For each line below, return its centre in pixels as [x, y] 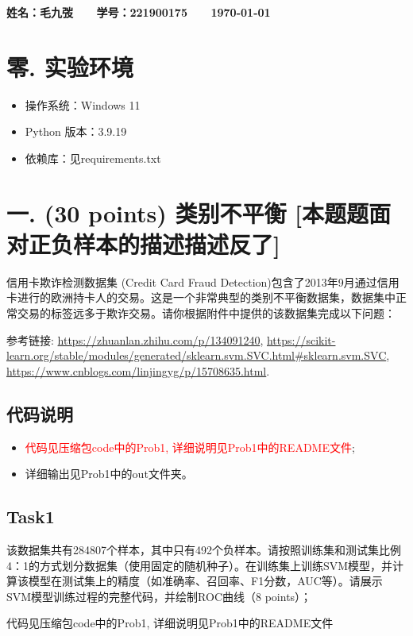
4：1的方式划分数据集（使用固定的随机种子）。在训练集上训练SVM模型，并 [200, 565]
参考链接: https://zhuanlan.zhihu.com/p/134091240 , [135, 339]
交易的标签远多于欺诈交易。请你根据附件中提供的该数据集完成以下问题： [206, 313]
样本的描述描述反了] [177, 243]
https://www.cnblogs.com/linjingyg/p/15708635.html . [138, 370]
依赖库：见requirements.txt [93, 158]
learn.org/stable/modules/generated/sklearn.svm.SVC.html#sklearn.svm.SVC [197, 355]
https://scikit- [301, 339]
